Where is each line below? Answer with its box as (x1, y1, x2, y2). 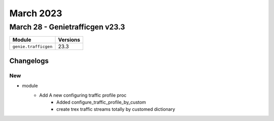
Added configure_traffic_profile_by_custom (56, 99, 147, 105)
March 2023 (9, 8, 62, 19)
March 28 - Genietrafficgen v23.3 (9, 22, 125, 32)
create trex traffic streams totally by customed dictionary (56, 106, 175, 112)
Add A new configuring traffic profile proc (39, 92, 127, 98)
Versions (58, 36, 81, 43)
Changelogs (9, 56, 49, 65)
